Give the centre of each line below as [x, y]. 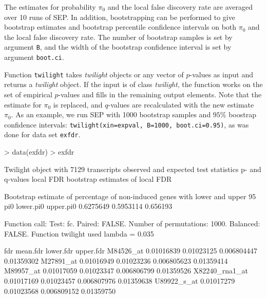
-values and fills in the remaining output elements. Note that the [160, 94]
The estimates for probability [50, 7]
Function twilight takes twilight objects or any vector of [94, 74]
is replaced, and [78, 104]
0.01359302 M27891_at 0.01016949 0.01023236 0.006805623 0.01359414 [116, 260]
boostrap [242, 114]
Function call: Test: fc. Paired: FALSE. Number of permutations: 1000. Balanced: [132, 223]
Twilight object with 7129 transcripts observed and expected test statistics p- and [133, 169]
